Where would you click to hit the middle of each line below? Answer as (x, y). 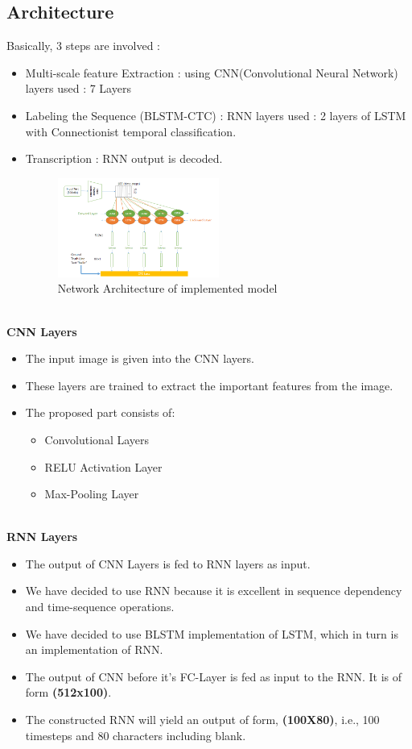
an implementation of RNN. (94, 649)
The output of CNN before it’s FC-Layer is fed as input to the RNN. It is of (214, 676)
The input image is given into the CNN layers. (140, 358)
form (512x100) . (68, 692)
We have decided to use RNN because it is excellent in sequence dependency (214, 591)
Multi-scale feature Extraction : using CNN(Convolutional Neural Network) (212, 72)
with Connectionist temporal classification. (131, 131)
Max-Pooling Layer (92, 494)
